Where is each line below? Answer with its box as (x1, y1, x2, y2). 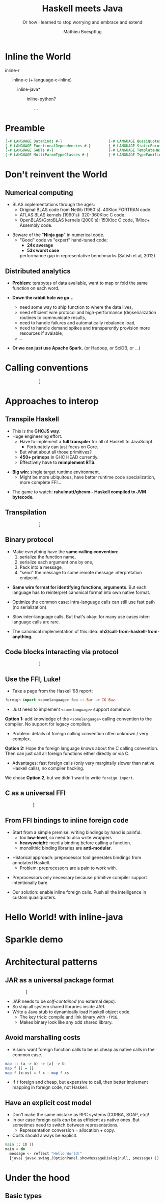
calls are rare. (32, 619, 60, 625)
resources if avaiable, (19, 330, 63, 336)
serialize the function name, (19, 554, 76, 560)
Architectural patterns (5, 957, 98, 967)
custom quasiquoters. (12, 894, 56, 900)
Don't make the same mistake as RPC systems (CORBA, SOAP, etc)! (12, 1112, 150, 1118)
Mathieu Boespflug (63, 28, 102, 34)
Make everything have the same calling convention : (12, 548, 119, 555)
